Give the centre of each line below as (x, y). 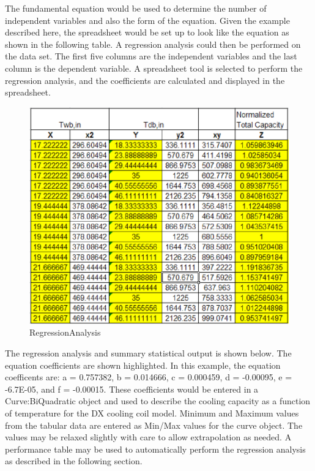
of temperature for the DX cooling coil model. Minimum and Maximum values (152, 413)
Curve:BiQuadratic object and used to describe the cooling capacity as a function (158, 401)
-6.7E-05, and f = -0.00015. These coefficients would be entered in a (132, 389)
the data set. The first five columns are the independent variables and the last (151, 56)
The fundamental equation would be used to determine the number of (136, 8)
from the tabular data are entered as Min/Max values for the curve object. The (154, 425)
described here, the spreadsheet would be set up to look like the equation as (147, 32)
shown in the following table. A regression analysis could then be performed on (153, 44)
